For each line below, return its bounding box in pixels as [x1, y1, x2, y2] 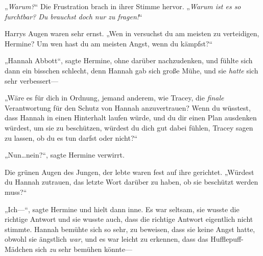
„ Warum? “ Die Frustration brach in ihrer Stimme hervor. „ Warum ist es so [5, 1, 241, 11]
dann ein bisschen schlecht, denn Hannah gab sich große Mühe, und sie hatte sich [5, 65, 258, 75]
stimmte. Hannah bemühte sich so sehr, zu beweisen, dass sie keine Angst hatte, [5, 223, 255, 234]
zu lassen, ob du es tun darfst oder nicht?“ [5, 132, 138, 143]
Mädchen [5, 243, 33, 254]
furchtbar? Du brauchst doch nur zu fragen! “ [5, 11, 142, 21]
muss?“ [5, 186, 27, 197]
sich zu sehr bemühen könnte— [35, 243, 132, 254]
